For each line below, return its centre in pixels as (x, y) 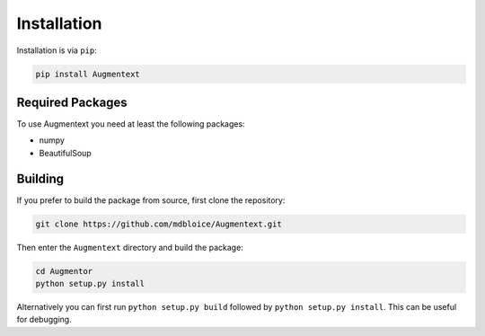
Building (40, 178)
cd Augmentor (64, 271)
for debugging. (44, 320)
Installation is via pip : (57, 50)
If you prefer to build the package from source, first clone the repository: (151, 200)
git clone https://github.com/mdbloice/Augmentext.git (159, 224)
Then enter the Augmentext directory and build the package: (130, 247)
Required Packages (72, 102)
